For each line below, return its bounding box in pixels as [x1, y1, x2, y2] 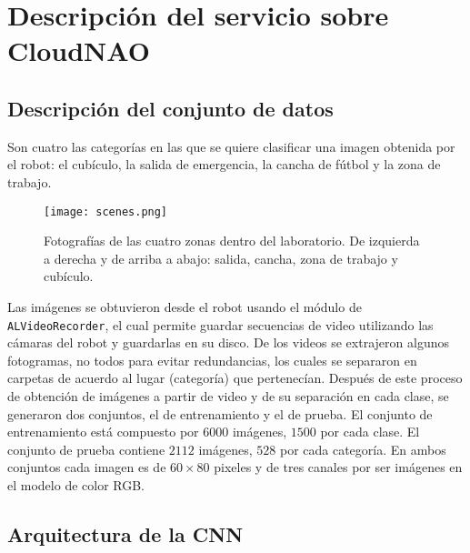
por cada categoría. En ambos [279, 439, 446, 458]
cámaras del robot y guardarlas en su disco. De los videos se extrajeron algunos [7, 333, 449, 352]
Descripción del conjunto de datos [7, 94, 334, 122]
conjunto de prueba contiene [7, 439, 165, 458]
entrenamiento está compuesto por [7, 422, 199, 441]
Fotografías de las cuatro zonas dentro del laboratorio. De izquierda [44, 231, 420, 250]
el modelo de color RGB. [7, 475, 145, 494]
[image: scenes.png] [44, 205, 168, 218]
